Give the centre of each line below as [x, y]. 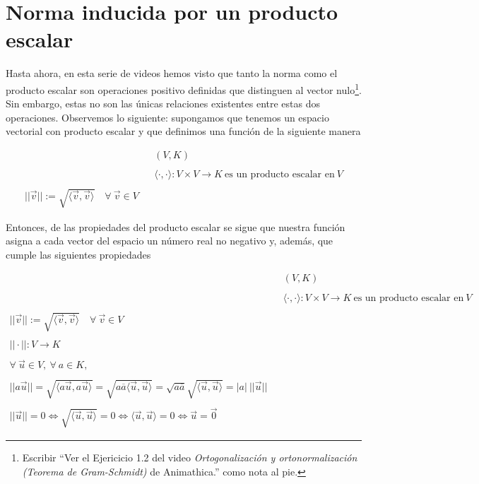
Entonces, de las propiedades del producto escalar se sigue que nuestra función [176, 226]
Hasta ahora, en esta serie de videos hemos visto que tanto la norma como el [172, 73]
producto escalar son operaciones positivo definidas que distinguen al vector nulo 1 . [184, 88]
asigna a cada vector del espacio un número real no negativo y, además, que [170, 241]
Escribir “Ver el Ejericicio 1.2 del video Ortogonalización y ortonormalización [190, 457]
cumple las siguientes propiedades [78, 254]
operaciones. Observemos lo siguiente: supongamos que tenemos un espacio [167, 117]
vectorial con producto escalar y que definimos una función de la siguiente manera [183, 131]
